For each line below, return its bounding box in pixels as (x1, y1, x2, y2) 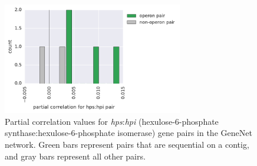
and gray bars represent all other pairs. (5, 150, 146, 162)
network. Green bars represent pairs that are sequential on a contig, (5, 138, 249, 151)
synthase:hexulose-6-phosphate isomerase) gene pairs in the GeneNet (5, 127, 252, 139)
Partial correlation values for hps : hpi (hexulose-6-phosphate (5, 115, 219, 127)
